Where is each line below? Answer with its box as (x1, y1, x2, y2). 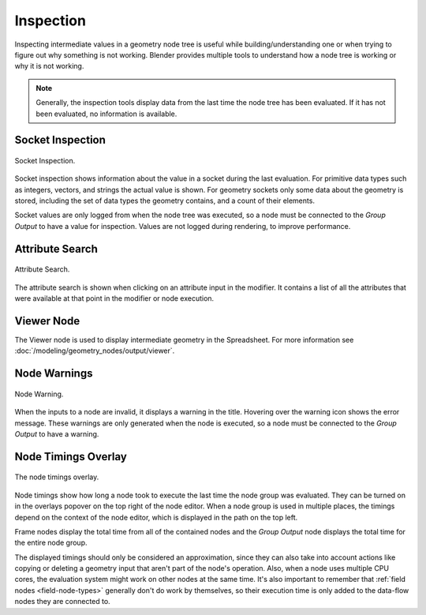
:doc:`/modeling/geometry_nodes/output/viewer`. (14, 346, 175, 355)
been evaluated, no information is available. (35, 109, 177, 118)
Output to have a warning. (14, 429, 99, 438)
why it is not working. (14, 62, 84, 71)
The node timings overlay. (14, 472, 99, 482)
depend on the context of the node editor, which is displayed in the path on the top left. (14, 512, 298, 522)
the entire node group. (14, 538, 88, 548)
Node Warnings (14, 367, 93, 381)
